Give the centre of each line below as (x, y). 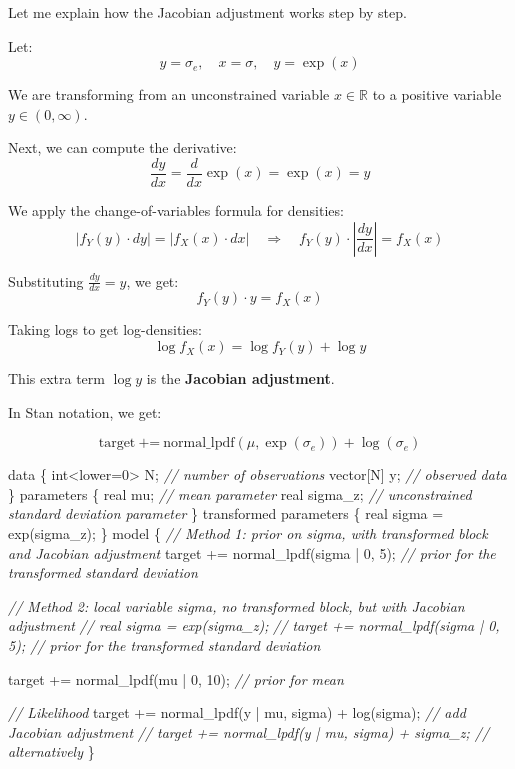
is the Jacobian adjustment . (240, 378)
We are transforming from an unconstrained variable (169, 94)
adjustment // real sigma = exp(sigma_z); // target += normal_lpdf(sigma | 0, (254, 625)
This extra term (56, 378)
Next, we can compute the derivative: (122, 147)
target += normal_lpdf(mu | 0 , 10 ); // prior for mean (176, 678)
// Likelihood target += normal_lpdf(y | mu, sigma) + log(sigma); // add (237, 712)
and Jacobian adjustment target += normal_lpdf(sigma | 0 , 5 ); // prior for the (252, 552)
